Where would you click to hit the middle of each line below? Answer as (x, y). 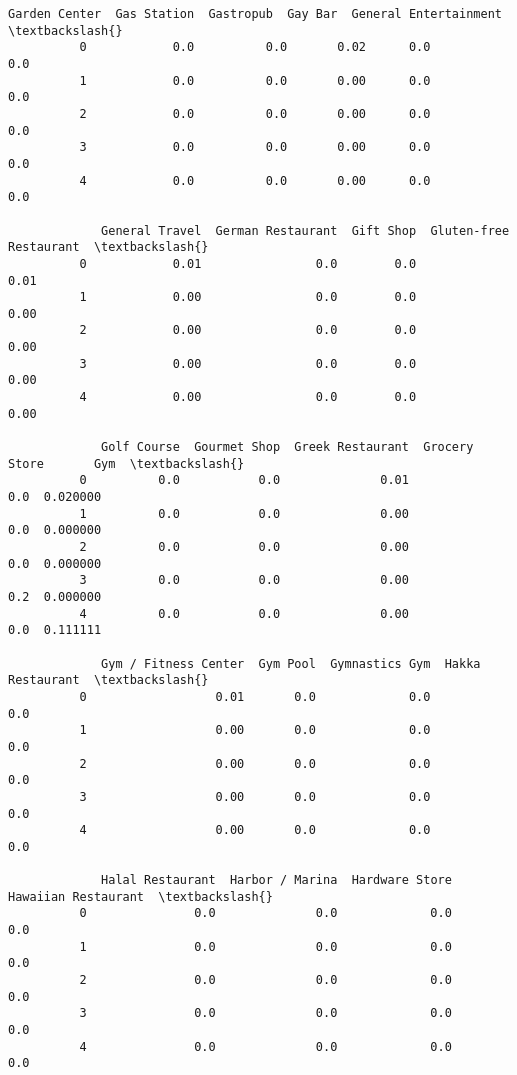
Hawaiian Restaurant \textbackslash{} (140, 896)
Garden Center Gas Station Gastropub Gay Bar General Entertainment (255, 14)
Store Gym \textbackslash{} (126, 463)
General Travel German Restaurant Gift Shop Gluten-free (305, 230)
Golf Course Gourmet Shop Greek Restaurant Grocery (287, 447)
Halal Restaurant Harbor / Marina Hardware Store (276, 880)
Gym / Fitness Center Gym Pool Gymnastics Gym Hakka (291, 663)
